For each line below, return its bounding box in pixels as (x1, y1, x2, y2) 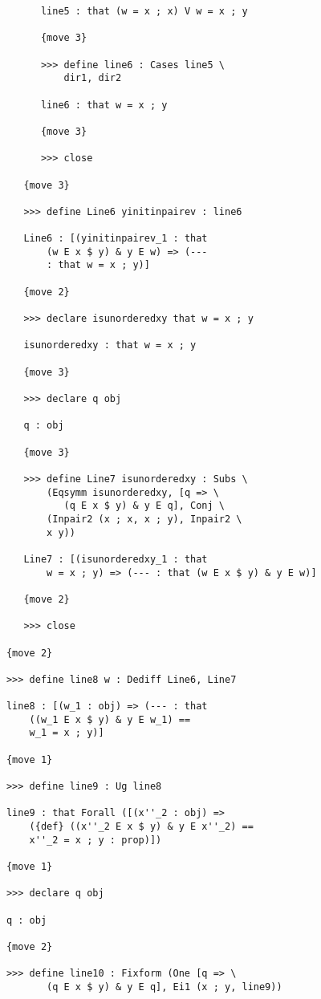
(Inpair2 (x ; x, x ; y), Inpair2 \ (47, 513, 242, 525)
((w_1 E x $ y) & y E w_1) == (29, 713, 191, 725)
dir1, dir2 (63, 72, 122, 84)
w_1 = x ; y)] (29, 727, 104, 739)
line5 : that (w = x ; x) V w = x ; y (40, 6, 248, 17)
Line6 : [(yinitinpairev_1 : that (23, 233, 208, 245)
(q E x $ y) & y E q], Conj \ (63, 500, 225, 512)
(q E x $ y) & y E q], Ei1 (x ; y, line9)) (47, 981, 282, 993)
